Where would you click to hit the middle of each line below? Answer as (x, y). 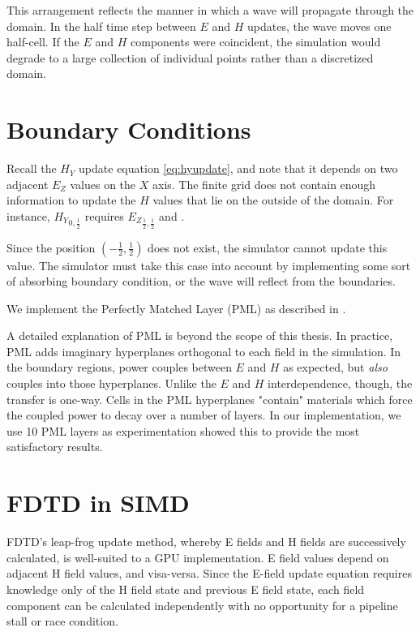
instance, (28, 215)
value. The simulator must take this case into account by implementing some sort (209, 265)
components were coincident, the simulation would (256, 42)
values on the (103, 184)
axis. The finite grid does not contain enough (264, 184)
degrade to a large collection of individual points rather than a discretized (190, 57)
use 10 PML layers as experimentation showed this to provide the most (183, 430)
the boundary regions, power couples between (119, 367)
